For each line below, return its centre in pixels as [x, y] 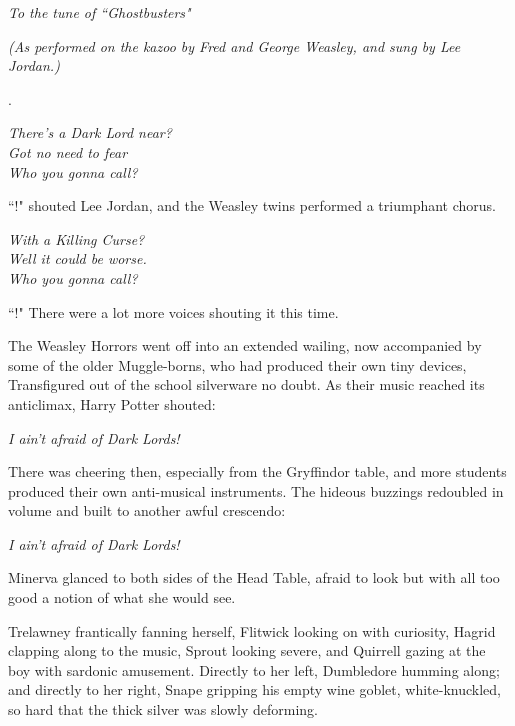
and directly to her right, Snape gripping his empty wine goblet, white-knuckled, [255, 689]
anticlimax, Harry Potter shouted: [112, 403]
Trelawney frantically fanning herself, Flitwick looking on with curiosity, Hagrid [252, 630]
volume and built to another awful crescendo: [147, 510]
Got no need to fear [68, 151]
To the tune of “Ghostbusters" [99, 12]
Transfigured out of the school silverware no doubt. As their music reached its [246, 384]
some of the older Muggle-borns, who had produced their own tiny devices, [237, 364]
